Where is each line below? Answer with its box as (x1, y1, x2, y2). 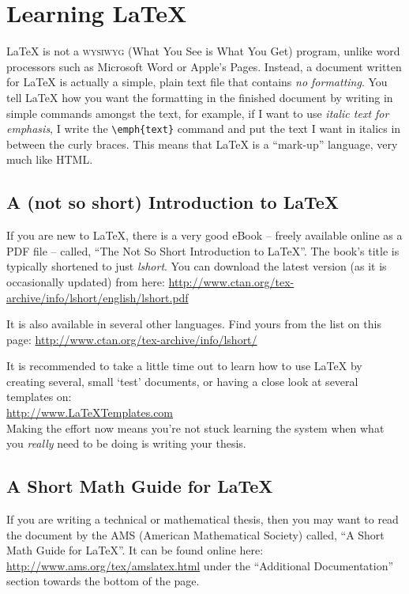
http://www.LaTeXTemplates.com (6, 404, 174, 421)
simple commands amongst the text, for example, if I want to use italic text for (6, 104, 389, 121)
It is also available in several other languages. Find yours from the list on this (6, 316, 381, 332)
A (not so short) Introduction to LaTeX (6, 190, 340, 214)
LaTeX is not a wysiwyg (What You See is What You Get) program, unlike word (6, 43, 400, 59)
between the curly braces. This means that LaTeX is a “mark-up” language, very (6, 135, 398, 152)
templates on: (6, 388, 72, 405)
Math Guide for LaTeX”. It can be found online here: (6, 542, 264, 558)
